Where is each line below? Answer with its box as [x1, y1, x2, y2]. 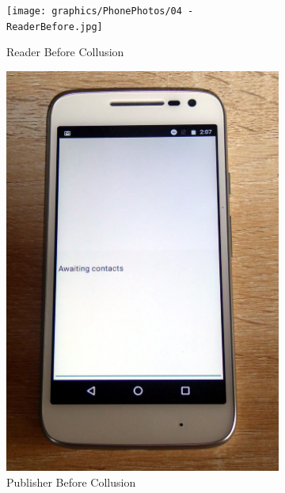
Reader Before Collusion [6, 44, 124, 60]
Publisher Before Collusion [6, 473, 136, 490]
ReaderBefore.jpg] [6, 21, 103, 32]
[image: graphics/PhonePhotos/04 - [6, 6, 194, 17]
